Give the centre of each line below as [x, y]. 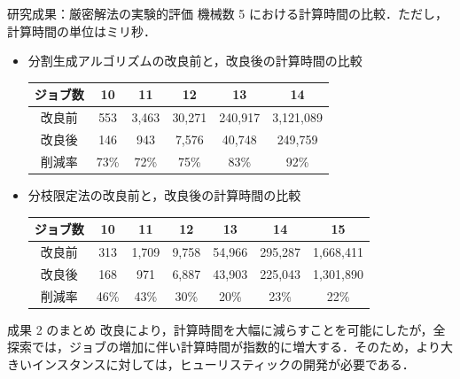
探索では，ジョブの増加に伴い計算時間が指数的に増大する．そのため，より [224, 347]
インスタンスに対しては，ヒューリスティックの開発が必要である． [223, 364]
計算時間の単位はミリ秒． [82, 31]
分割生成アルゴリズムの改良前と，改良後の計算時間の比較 [195, 61]
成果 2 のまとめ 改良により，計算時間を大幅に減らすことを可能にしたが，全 [226, 329]
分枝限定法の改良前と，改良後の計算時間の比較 [164, 194]
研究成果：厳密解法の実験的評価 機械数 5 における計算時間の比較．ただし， [227, 13]
